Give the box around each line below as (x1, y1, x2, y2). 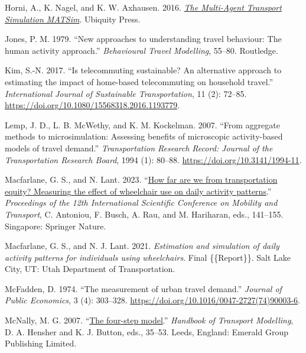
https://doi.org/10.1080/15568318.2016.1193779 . (5, 99, 180, 111)
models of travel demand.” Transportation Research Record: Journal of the (5, 141, 273, 154)
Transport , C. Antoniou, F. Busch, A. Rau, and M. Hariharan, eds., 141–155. (5, 208, 284, 220)
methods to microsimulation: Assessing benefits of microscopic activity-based (5, 130, 283, 143)
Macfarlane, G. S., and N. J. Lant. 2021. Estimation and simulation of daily (5, 239, 279, 252)
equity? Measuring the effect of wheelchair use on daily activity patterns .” (5, 184, 272, 197)
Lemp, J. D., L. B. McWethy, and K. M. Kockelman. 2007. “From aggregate (5, 118, 280, 131)
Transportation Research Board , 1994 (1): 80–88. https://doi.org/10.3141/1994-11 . (5, 153, 302, 166)
